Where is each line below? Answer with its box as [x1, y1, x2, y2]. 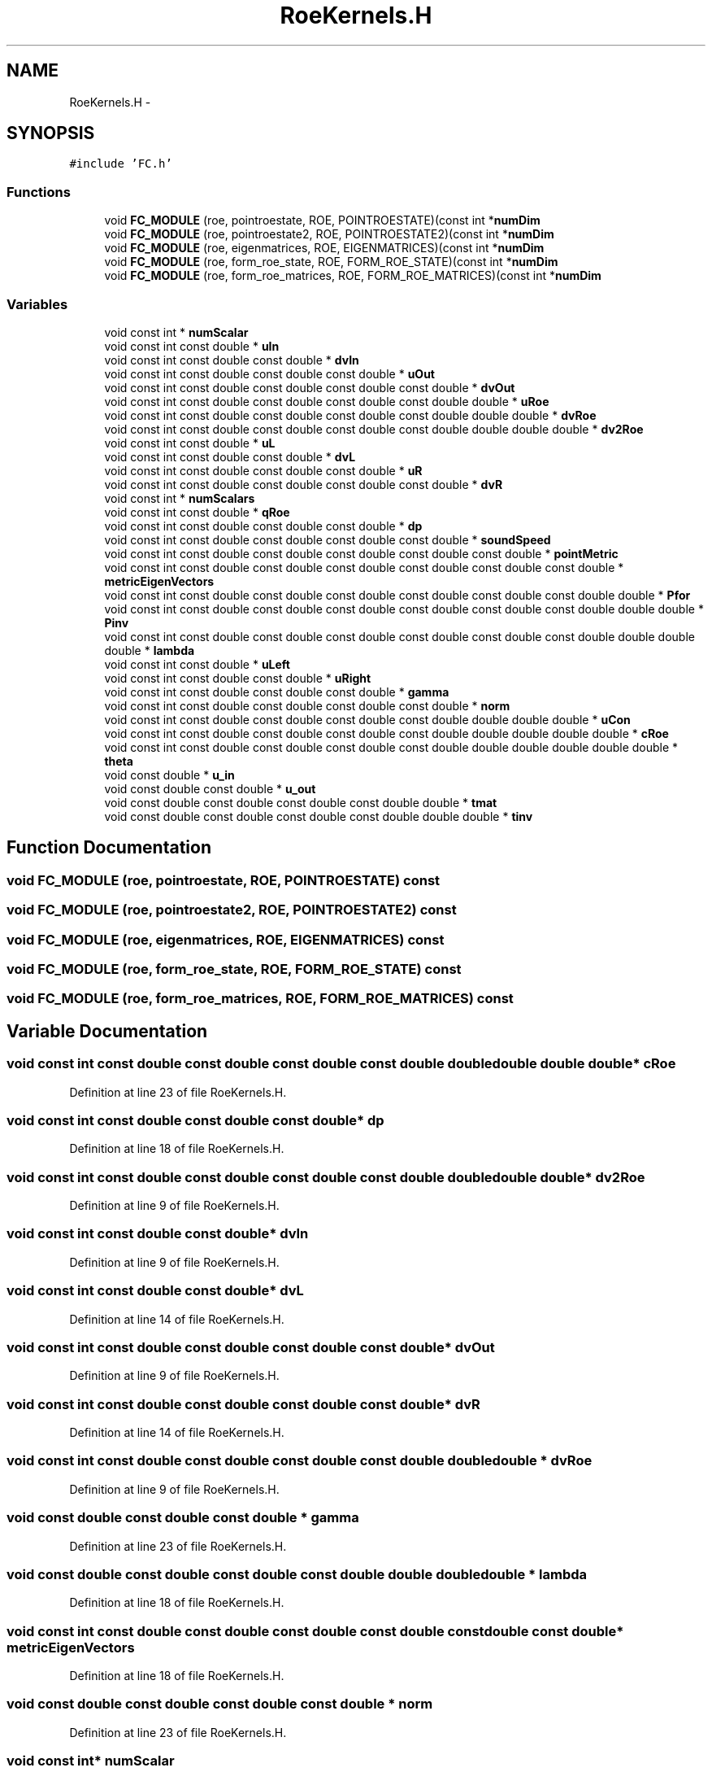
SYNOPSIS [7, 123, 95, 144]
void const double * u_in [104, 767, 235, 782]
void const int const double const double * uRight [104, 670, 371, 685]
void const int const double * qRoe [104, 504, 290, 519]
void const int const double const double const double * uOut [104, 366, 435, 381]
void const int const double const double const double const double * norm [104, 698, 510, 713]
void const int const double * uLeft [104, 657, 290, 671]
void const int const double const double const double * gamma [104, 684, 449, 699]
